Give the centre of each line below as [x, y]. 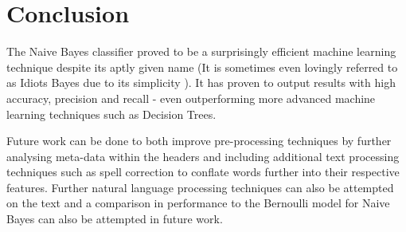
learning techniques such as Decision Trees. [111, 114]
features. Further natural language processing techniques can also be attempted [200, 187]
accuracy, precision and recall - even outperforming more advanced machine [191, 98]
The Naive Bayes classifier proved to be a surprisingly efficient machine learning [201, 51]
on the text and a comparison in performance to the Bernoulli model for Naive [198, 203]
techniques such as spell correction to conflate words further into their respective [203, 172]
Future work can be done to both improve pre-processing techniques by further [199, 141]
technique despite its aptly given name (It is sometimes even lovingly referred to [202, 67]
